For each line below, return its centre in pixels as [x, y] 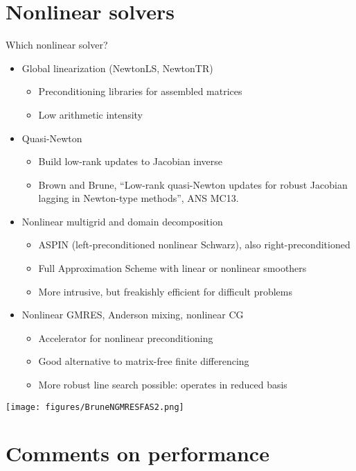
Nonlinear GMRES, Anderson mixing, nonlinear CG [133, 315]
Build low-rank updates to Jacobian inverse [131, 161]
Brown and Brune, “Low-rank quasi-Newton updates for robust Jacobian [193, 184]
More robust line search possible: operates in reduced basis [163, 385]
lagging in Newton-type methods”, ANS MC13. [139, 198]
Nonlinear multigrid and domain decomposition [122, 221]
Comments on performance [137, 453]
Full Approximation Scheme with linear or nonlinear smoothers [172, 268]
